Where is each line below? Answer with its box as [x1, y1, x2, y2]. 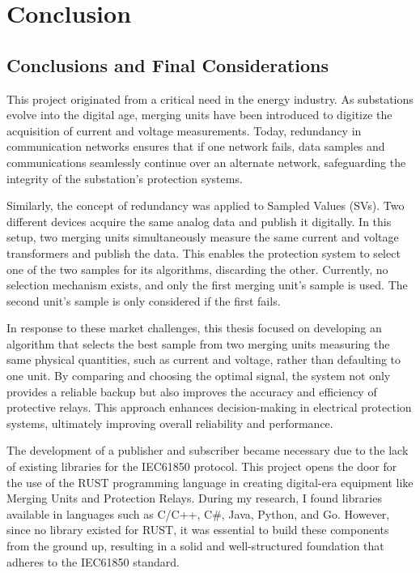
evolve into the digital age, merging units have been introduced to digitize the [6, 106, 392, 123]
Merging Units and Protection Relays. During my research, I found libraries [6, 490, 382, 507]
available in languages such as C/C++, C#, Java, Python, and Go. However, [6, 505, 390, 522]
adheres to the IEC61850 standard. [6, 553, 180, 570]
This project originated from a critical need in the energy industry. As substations [6, 90, 414, 107]
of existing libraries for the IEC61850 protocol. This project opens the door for [6, 458, 397, 475]
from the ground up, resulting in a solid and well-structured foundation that [6, 537, 384, 554]
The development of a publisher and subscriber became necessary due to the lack [6, 442, 409, 459]
